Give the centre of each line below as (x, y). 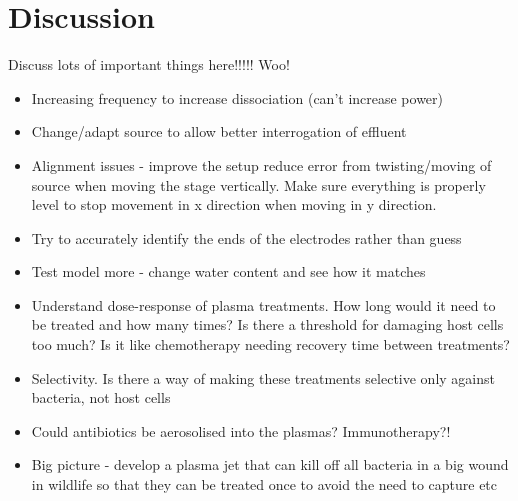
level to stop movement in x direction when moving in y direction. (234, 204)
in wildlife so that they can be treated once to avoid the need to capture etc (264, 484)
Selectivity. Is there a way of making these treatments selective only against (263, 377)
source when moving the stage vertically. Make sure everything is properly (258, 184)
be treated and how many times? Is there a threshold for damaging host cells (267, 324)
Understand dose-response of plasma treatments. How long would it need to (263, 304)
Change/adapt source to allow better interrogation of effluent (219, 131)
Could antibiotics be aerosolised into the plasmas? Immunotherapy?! (241, 430)
